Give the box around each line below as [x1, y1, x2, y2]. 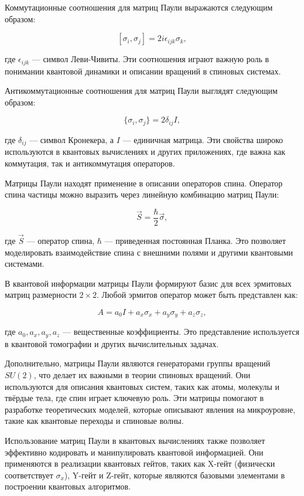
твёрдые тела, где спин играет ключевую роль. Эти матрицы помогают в [5, 392, 264, 404]
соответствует [5, 468, 53, 481]
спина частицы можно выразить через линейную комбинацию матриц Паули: [5, 188, 279, 201]
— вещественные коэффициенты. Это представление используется [63, 325, 299, 338]
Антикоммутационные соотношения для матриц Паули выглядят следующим [5, 84, 278, 97]
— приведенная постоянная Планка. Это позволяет [104, 234, 286, 246]
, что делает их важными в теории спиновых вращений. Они [33, 369, 251, 381]
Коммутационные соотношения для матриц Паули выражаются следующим [5, 1, 273, 13]
